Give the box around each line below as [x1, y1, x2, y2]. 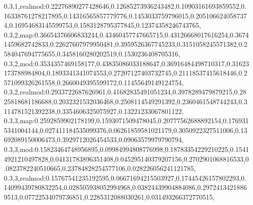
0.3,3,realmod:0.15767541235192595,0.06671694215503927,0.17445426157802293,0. [4, 172, 247, 183]
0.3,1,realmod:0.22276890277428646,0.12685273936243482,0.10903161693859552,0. [4, 1, 247, 11]
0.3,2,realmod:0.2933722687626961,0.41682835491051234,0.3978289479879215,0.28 [4, 87, 247, 97]
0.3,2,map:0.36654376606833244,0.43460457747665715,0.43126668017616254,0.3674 [4, 29, 249, 39]
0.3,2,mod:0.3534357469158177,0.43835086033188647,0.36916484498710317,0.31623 [4, 58, 249, 68]
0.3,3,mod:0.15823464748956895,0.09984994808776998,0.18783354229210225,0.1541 [4, 144, 249, 154]
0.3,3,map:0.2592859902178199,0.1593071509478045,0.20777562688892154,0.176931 [4, 115, 249, 126]
